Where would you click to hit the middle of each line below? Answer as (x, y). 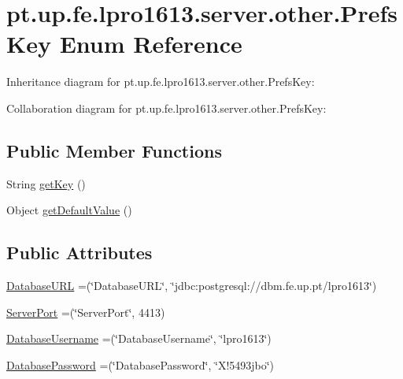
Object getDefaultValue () (69, 210)
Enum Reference (151, 44)
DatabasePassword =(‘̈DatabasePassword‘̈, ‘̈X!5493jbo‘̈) (140, 364)
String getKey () (46, 183)
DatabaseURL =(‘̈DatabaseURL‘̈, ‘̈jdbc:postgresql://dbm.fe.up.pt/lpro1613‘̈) (192, 286)
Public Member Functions (114, 150)
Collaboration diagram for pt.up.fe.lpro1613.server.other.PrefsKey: (166, 108)
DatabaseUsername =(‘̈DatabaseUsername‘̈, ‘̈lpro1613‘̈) (139, 338)
